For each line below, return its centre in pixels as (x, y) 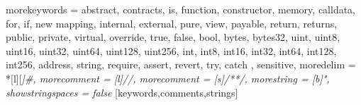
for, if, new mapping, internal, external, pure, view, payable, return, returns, (172, 23)
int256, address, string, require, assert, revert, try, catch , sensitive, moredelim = (181, 64)
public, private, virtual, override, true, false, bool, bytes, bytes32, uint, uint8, (173, 37)
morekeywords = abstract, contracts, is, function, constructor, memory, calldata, (181, 9)
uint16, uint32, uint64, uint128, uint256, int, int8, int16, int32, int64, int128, (171, 50)
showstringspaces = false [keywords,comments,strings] (122, 92)
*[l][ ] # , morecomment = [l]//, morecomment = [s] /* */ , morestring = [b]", (168, 78)
